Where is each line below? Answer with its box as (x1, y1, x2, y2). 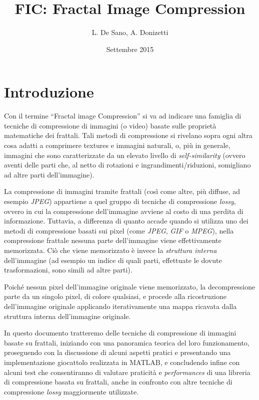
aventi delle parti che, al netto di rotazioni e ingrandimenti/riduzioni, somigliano (4, 159, 251, 170)
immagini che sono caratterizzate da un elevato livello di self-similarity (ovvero (4, 149, 245, 160)
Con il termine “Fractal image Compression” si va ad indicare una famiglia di (4, 110, 241, 121)
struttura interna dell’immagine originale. (4, 310, 131, 321)
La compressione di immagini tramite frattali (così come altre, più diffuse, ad (4, 186, 240, 196)
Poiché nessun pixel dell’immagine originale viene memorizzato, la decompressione (4, 281, 255, 291)
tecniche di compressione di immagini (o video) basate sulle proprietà (4, 120, 216, 130)
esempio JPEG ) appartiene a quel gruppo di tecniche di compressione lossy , (4, 196, 236, 206)
